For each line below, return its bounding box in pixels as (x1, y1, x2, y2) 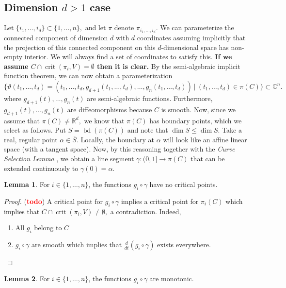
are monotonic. (149, 273, 194, 283)
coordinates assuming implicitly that (137, 33, 246, 43)
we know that (84, 115, 125, 125)
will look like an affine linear (163, 134, 247, 144)
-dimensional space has (161, 42, 229, 52)
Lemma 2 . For (4, 273, 50, 283)
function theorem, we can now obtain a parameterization (4, 70, 173, 81)
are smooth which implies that (32, 239, 122, 250)
